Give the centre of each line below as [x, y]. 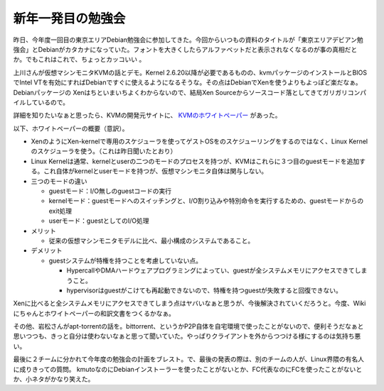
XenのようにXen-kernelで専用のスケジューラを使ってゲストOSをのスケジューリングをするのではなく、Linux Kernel [199, 141]
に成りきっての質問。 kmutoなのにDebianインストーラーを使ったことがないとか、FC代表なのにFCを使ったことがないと [188, 369]
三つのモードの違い [59, 181]
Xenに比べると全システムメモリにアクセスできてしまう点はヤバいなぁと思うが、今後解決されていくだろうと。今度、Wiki [190, 303]
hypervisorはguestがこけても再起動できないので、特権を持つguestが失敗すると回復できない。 [204, 290]
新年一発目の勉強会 [69, 18]
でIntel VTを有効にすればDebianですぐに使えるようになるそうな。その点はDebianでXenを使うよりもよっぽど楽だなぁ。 [187, 82]
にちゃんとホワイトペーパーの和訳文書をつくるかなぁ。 [94, 313]
